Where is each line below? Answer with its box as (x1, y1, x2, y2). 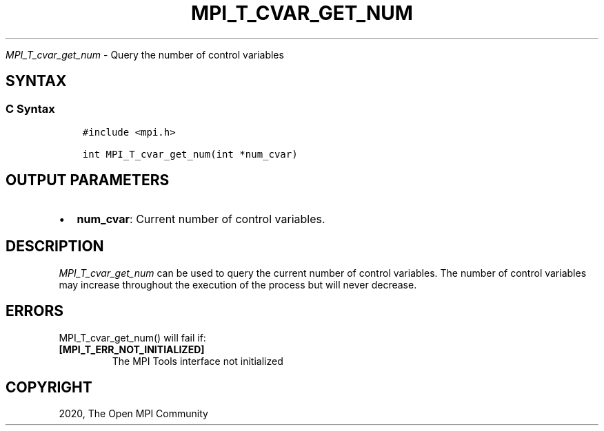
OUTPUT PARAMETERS (6, 171, 170, 189)
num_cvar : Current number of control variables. (77, 211, 325, 226)
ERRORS (6, 302, 64, 320)
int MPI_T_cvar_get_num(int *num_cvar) (82, 148, 298, 160)
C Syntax (6, 101, 55, 116)
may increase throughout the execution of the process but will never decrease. (59, 278, 417, 291)
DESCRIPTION (6, 238, 104, 255)
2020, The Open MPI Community (59, 408, 208, 420)
